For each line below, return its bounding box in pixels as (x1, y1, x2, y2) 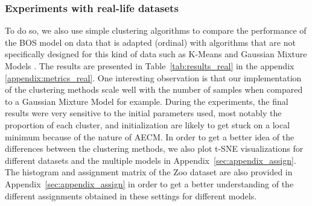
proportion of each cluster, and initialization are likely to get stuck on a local (5, 118, 290, 131)
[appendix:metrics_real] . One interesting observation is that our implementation (5, 71, 302, 84)
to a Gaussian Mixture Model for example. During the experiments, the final (5, 95, 288, 107)
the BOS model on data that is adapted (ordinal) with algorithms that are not (5, 36, 296, 48)
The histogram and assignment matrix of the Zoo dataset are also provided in (5, 166, 293, 178)
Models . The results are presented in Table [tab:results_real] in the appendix (5, 60, 294, 72)
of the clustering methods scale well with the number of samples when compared (5, 83, 303, 96)
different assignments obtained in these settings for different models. (5, 189, 257, 202)
